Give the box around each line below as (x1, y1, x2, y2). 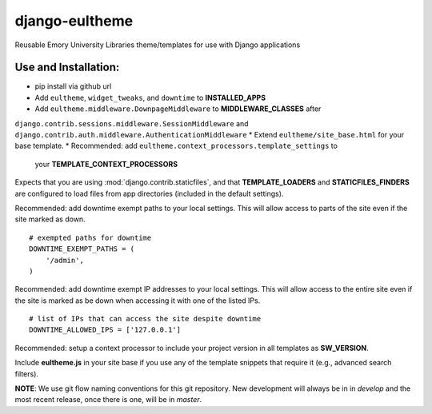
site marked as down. (14, 214, 86, 224)
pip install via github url (34, 82, 112, 91)
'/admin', (45, 256, 84, 265)
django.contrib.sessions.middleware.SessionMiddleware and (14, 118, 249, 128)
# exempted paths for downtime (29, 233, 152, 242)
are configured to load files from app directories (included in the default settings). (14, 189, 284, 198)
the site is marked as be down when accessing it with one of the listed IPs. (14, 296, 261, 305)
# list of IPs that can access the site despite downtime (29, 314, 262, 324)
